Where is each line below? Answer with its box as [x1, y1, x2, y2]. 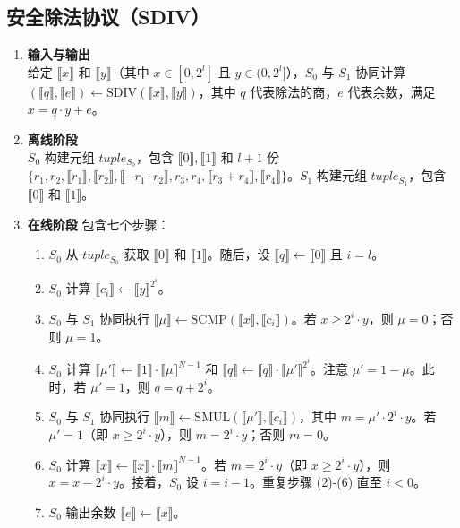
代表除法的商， [250, 82, 338, 100]
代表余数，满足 [347, 82, 436, 100]
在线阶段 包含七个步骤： [27, 214, 170, 233]
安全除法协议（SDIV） [6, 3, 210, 30]
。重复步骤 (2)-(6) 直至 [250, 472, 382, 491]
